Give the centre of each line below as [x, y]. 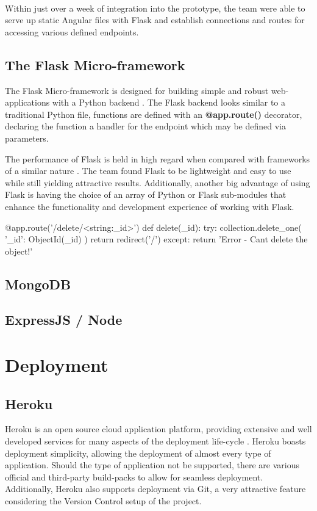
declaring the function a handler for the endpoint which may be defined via [146, 126]
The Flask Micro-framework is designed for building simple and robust [137, 90]
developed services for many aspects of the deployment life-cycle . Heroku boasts [155, 441]
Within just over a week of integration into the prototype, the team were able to [155, 8]
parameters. [27, 138]
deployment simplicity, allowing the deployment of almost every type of [138, 453]
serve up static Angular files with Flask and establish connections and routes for [155, 20]
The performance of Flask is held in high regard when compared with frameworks [158, 158]
